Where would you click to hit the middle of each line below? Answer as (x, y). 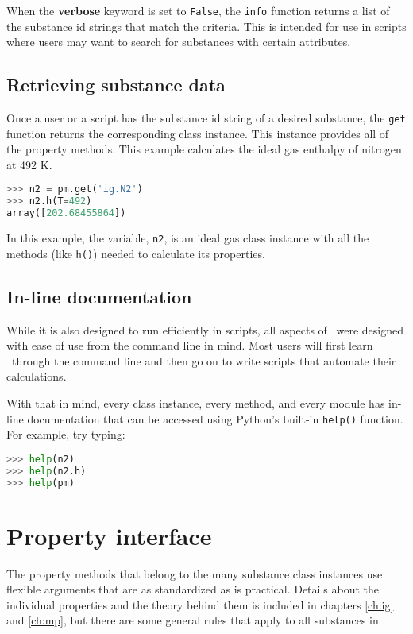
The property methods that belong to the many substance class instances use (195, 573)
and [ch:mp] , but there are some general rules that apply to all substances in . (196, 620)
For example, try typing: (66, 434)
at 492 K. (29, 164)
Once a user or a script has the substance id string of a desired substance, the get (206, 118)
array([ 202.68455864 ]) (66, 213)
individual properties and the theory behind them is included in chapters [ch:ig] (200, 604)
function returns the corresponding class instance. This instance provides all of (198, 133)
